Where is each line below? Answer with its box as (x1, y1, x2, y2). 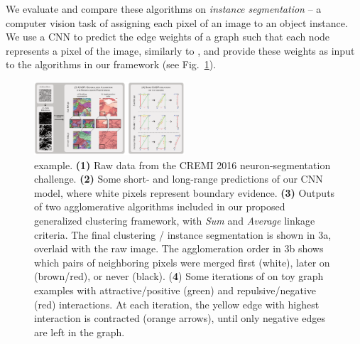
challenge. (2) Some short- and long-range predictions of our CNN (34, 171, 323, 186)
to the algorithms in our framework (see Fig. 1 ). (6, 57, 217, 72)
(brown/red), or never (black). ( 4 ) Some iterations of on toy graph (34, 269, 324, 284)
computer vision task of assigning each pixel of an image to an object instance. (6, 15, 348, 30)
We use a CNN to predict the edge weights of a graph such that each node (6, 29, 330, 44)
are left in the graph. (34, 324, 125, 339)
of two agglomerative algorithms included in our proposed (34, 199, 285, 214)
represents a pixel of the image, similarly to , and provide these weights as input (6, 43, 355, 58)
